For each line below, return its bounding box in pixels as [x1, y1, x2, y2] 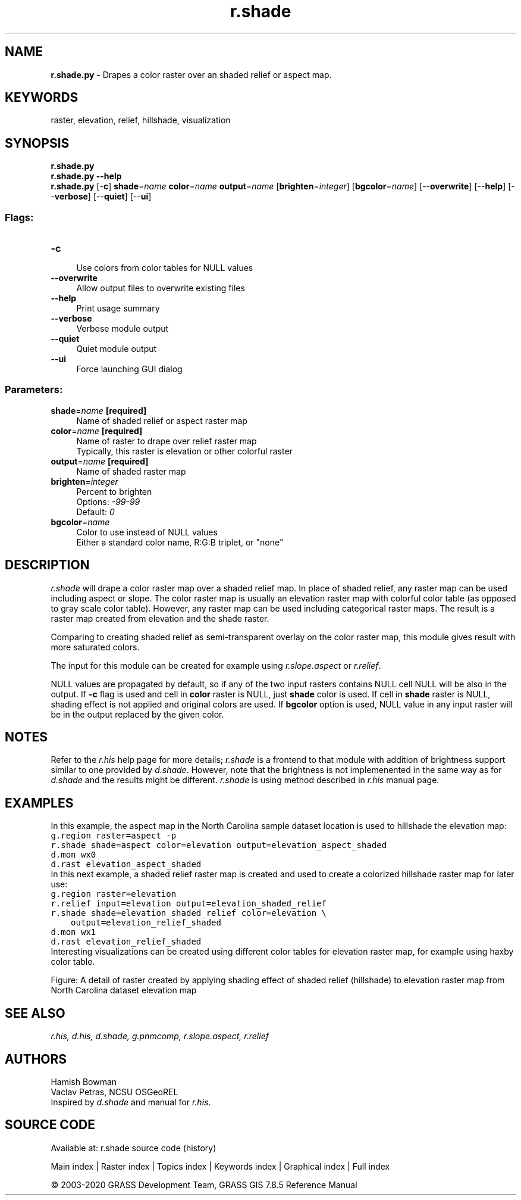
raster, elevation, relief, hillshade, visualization [51, 115, 231, 126]
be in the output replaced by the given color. [51, 709, 224, 719]
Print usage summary [76, 303, 160, 314]
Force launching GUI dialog [76, 364, 183, 375]
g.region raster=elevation [51, 889, 177, 899]
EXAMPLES [5, 795, 74, 811]
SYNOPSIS [5, 135, 70, 151]
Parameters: [5, 384, 63, 396]
